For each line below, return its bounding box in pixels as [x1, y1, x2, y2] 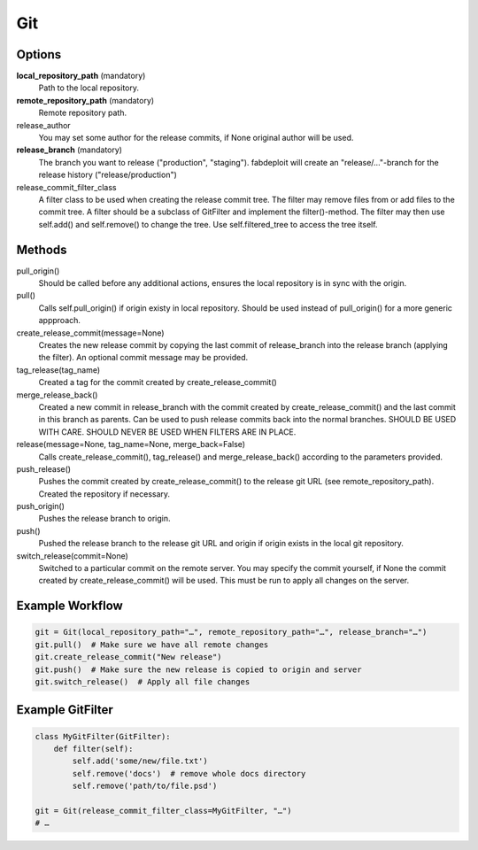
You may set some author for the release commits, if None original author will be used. [38, 133, 354, 143]
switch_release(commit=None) [16, 550, 128, 561]
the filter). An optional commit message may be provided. [38, 352, 249, 363]
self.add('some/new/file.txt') [72, 756, 208, 766]
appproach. [38, 315, 81, 326]
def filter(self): [53, 744, 134, 753]
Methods [16, 242, 67, 257]
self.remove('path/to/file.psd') [72, 781, 218, 792]
